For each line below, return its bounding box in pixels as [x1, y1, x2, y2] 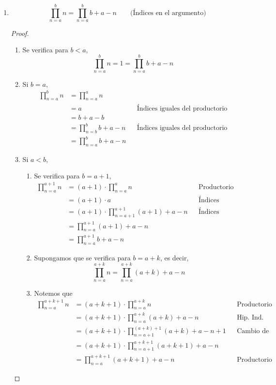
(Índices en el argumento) [130, 9, 206, 16]
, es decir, [160, 252, 189, 262]
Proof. [11, 28, 29, 38]
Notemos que [34, 288, 73, 298]
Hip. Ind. [237, 314, 264, 321]
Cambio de [237, 328, 269, 335]
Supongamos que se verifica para [34, 252, 131, 262]
